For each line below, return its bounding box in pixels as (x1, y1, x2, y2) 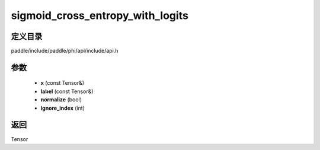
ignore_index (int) (40, 104, 85, 111)
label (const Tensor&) (40, 88, 94, 95)
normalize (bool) (40, 96, 82, 103)
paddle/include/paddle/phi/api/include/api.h (11, 47, 119, 55)
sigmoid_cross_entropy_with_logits (11, 9, 189, 22)
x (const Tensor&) (40, 79, 85, 87)
